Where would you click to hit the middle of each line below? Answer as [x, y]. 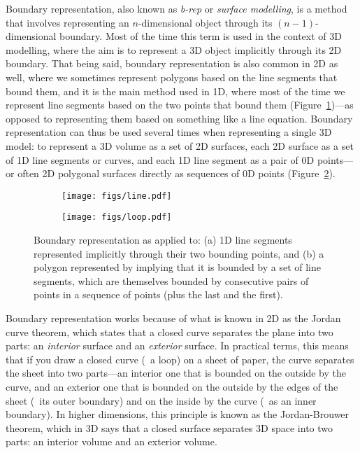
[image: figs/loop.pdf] [117, 217]
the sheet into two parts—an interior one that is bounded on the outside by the [176, 373]
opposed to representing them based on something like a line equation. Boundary [179, 118]
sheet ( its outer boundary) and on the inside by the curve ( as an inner [161, 400]
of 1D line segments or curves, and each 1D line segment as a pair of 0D [160, 159]
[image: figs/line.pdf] [117, 196]
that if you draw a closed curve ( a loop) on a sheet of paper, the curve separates [180, 359]
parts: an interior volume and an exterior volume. [111, 441]
